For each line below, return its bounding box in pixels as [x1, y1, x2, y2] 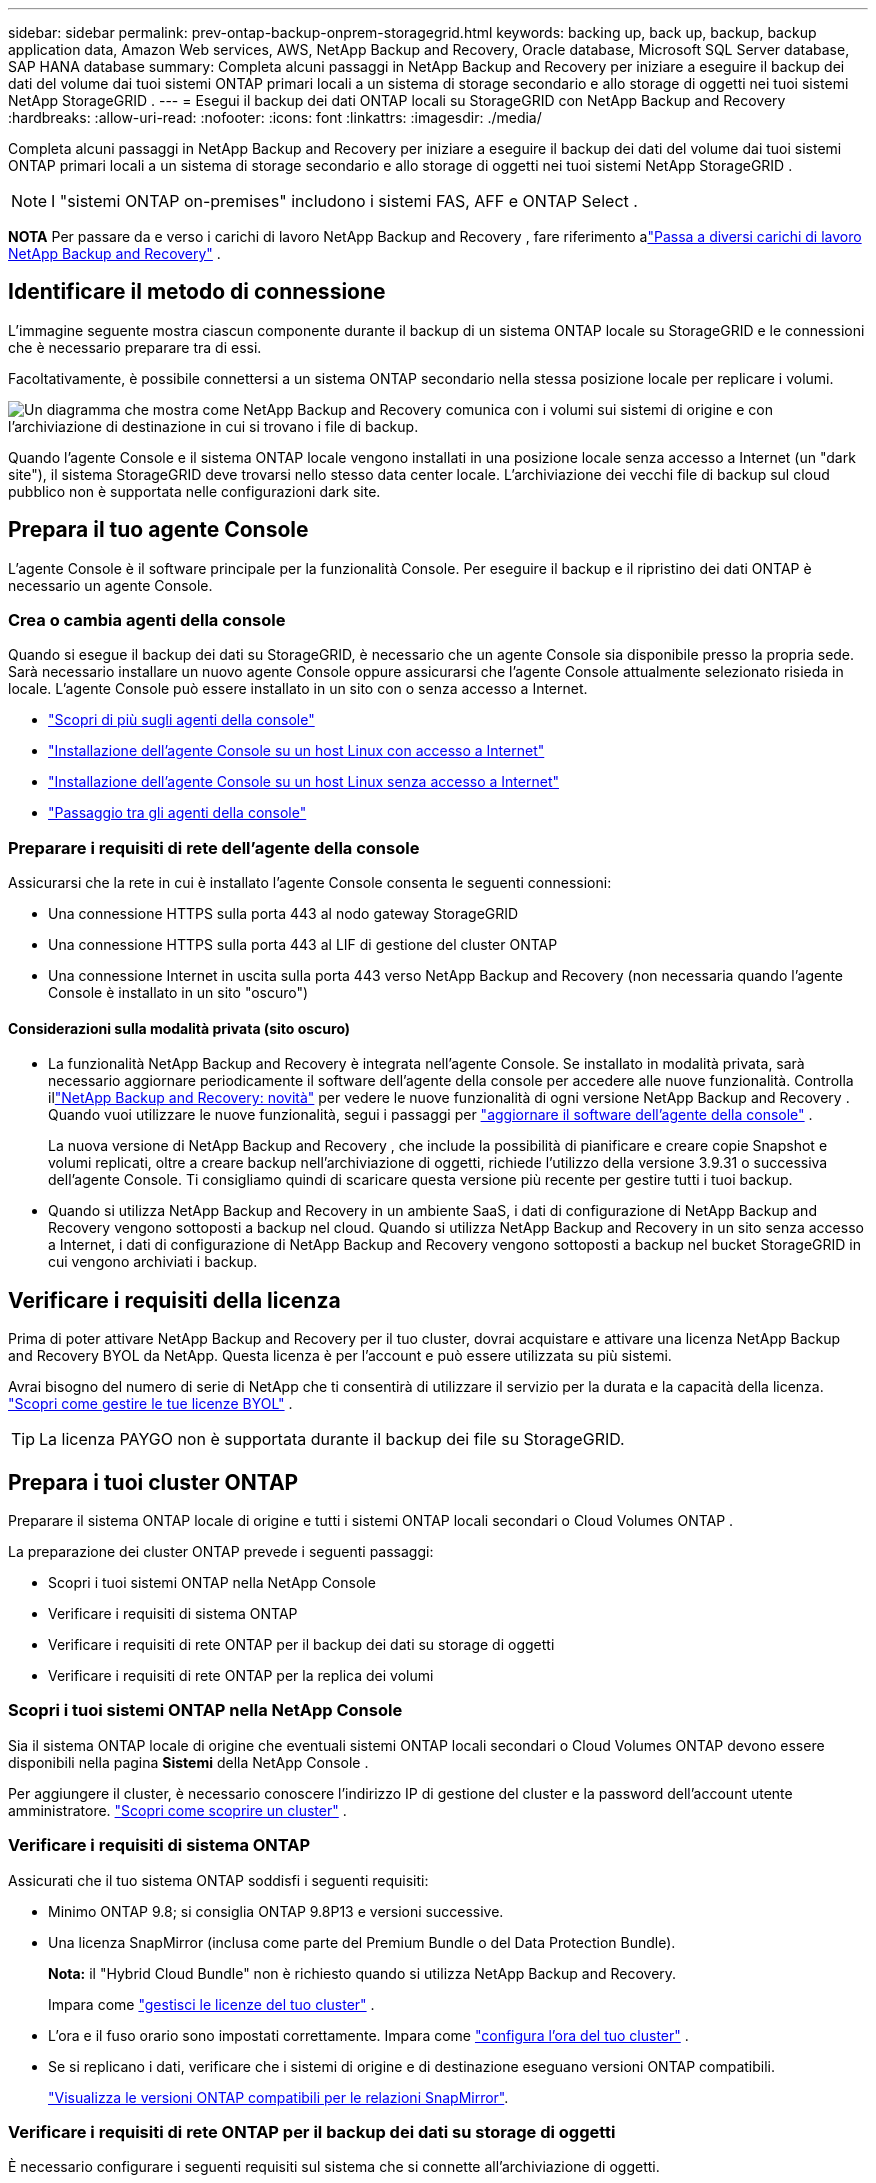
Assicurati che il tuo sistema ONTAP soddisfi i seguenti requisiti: [8, 1871, 429, 1889]
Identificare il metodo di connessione [8, 279, 386, 305]
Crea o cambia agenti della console [8, 610, 286, 631]
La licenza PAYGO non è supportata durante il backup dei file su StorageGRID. [39, 1429, 625, 1450]
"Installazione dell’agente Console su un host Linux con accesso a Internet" [48, 742, 545, 760]
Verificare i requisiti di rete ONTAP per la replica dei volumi [48, 1667, 434, 1685]
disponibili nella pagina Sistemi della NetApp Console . [8, 1753, 369, 1771]
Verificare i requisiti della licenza [8, 1287, 341, 1313]
